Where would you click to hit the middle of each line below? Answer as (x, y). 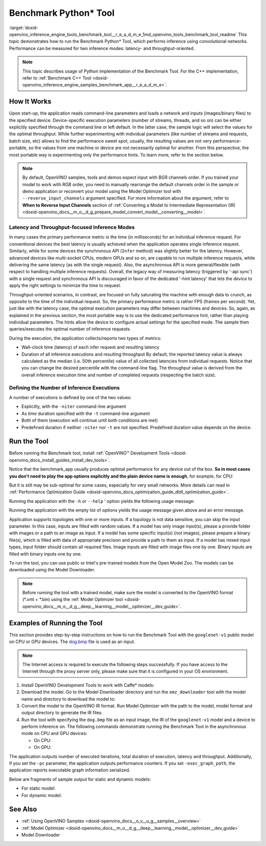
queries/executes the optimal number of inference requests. (70, 329)
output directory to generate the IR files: (62, 713)
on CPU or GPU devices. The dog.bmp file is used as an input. (72, 642)
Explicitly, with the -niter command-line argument (74, 406)
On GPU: (43, 747)
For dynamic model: (42, 795)
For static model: (38, 788)
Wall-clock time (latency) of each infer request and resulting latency (90, 347)
